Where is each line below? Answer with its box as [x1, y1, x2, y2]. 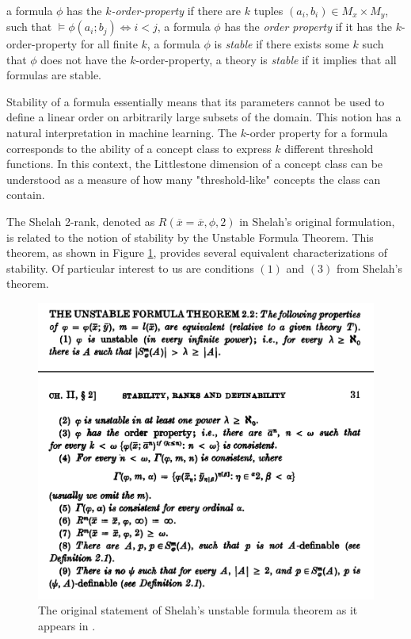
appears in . [38, 617, 96, 633]
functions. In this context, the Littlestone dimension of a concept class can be [6, 155, 383, 172]
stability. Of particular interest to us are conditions [6, 259, 254, 276]
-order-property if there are [111, 2, 242, 18]
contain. [6, 186, 45, 203]
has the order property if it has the [224, 18, 392, 35]
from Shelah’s [336, 259, 402, 276]
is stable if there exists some [214, 36, 349, 52]
